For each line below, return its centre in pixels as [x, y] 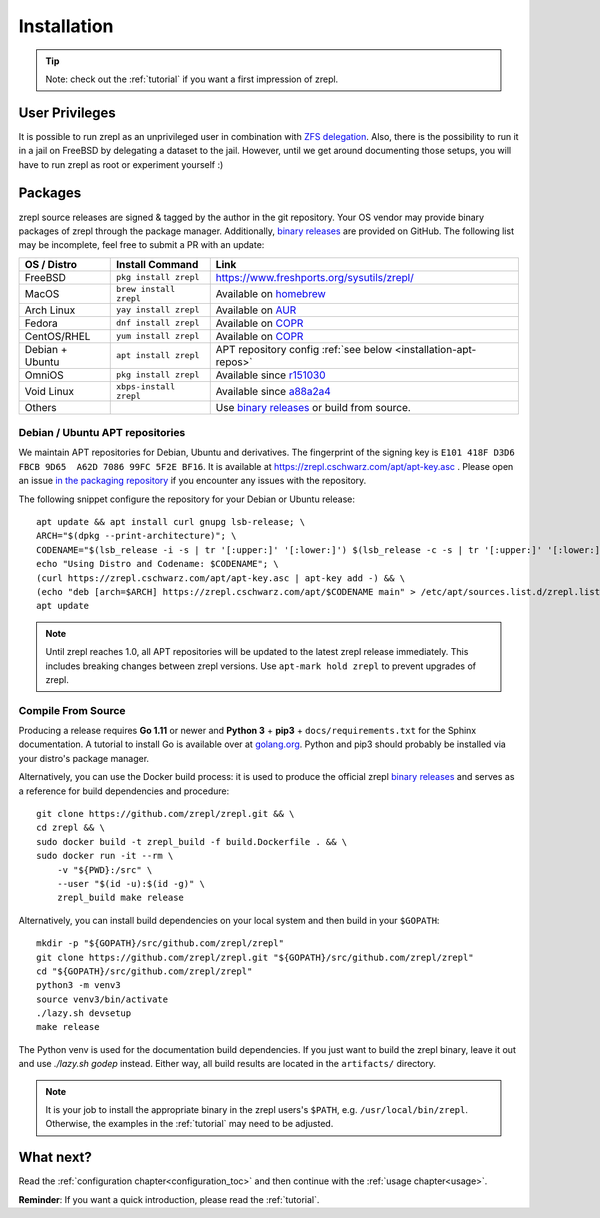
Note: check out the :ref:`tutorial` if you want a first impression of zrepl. [192, 79]
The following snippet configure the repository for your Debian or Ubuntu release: [186, 499]
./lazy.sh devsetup [84, 1013]
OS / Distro [50, 264]
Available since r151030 [270, 375]
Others [40, 407]
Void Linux [49, 391]
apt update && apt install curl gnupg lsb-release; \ [170, 522]
